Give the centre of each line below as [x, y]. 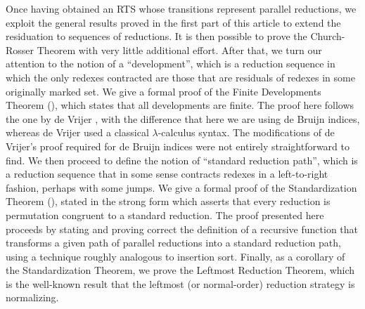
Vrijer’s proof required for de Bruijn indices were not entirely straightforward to [178, 146]
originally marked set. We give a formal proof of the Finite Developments [164, 91]
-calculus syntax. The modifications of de [246, 132]
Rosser [20, 50]
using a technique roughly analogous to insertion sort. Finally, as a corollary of [175, 256]
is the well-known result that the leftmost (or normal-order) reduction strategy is [180, 283]
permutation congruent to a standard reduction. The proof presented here [165, 215]
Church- [328, 36]
